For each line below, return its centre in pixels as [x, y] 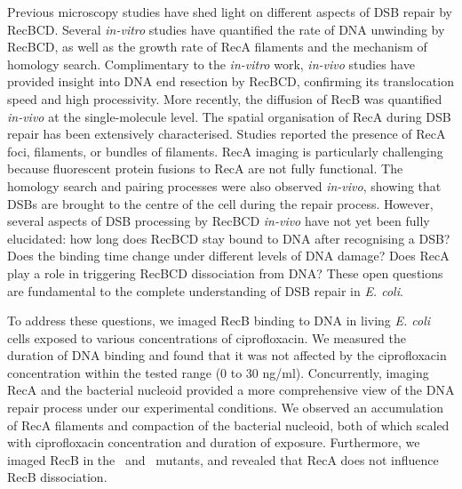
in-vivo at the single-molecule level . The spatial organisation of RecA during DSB [229, 116]
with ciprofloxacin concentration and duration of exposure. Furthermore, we [214, 442]
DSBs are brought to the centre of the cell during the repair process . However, [220, 203]
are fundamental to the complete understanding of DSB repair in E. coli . [205, 290]
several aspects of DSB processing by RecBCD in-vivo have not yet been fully [219, 221]
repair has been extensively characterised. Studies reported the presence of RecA [227, 134]
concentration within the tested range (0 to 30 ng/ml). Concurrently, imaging [218, 372]
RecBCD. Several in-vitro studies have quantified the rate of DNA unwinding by [226, 29]
